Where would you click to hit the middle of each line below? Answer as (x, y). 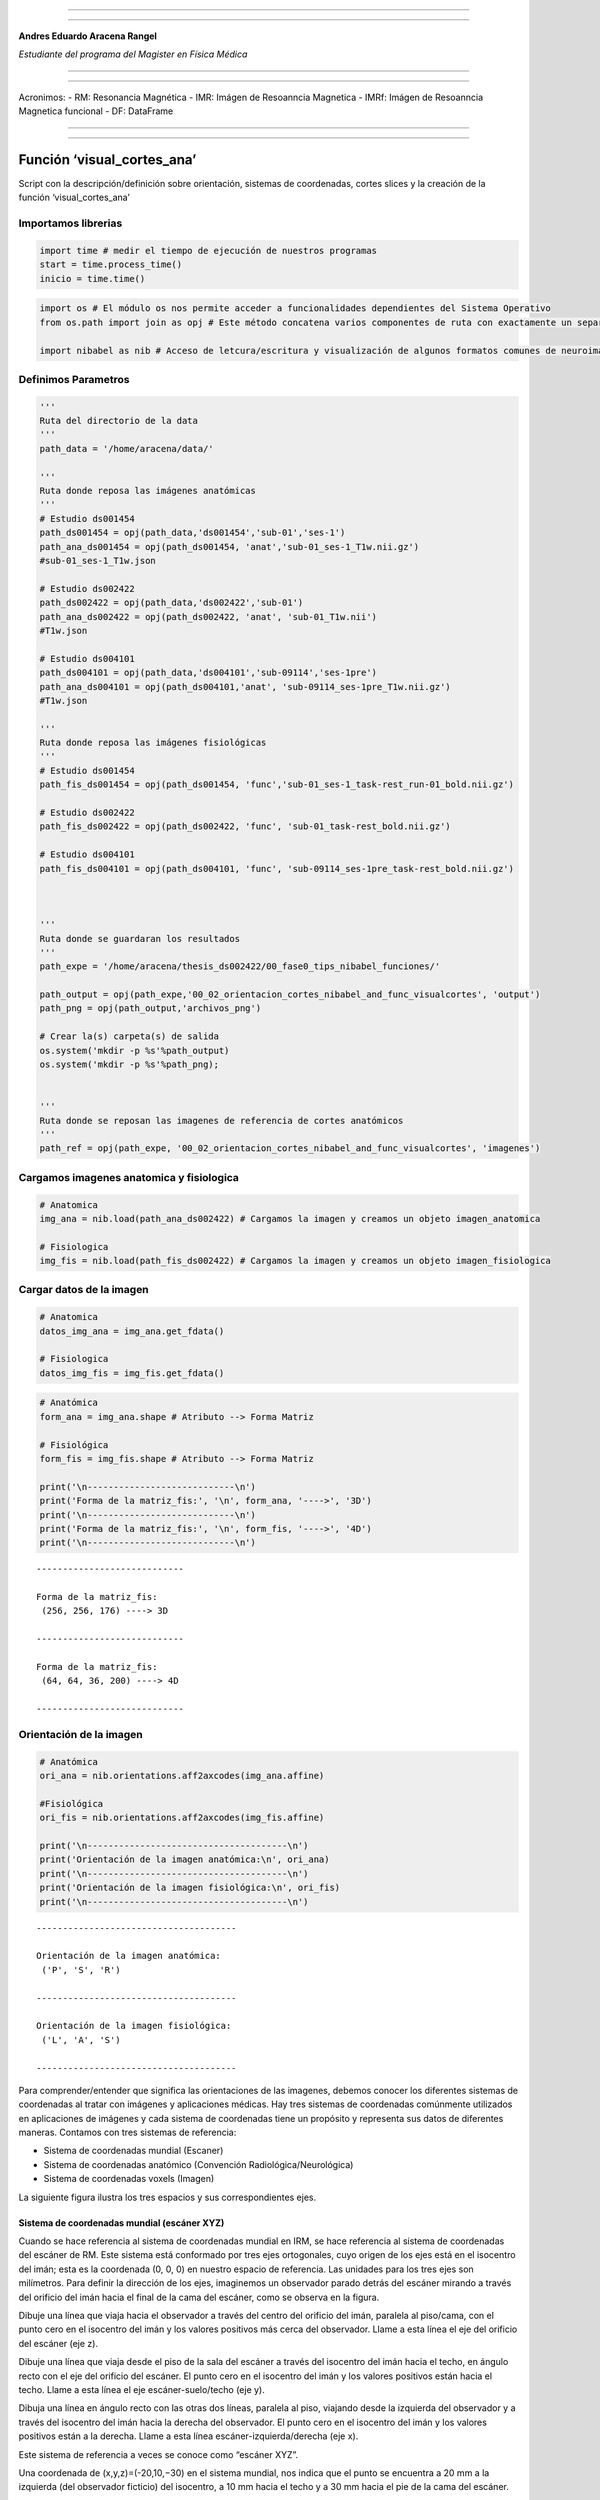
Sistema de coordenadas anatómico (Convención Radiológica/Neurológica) (198, 2164)
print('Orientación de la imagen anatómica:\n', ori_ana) (184, 1859)
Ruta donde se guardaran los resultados (139, 938)
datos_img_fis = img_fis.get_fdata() (132, 1373)
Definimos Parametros (74, 379)
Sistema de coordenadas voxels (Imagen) (129, 2179)
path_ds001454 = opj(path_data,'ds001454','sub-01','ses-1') (192, 533)
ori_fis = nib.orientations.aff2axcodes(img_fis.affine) (182, 1818)
